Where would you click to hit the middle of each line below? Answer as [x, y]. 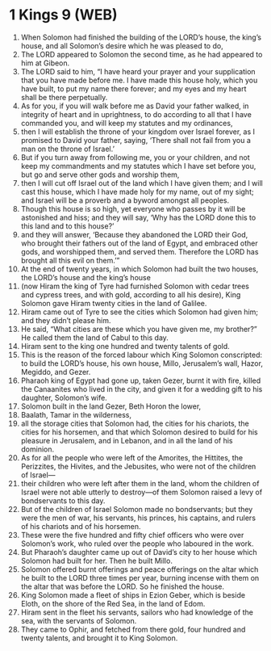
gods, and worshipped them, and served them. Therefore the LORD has [140, 251]
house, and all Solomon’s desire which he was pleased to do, [122, 45]
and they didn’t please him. [66, 320]
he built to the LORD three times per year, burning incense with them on [140, 577]
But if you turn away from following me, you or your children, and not [135, 157]
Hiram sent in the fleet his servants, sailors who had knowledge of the [137, 612]
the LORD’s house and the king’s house [86, 277]
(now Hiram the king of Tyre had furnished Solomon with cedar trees [135, 286]
